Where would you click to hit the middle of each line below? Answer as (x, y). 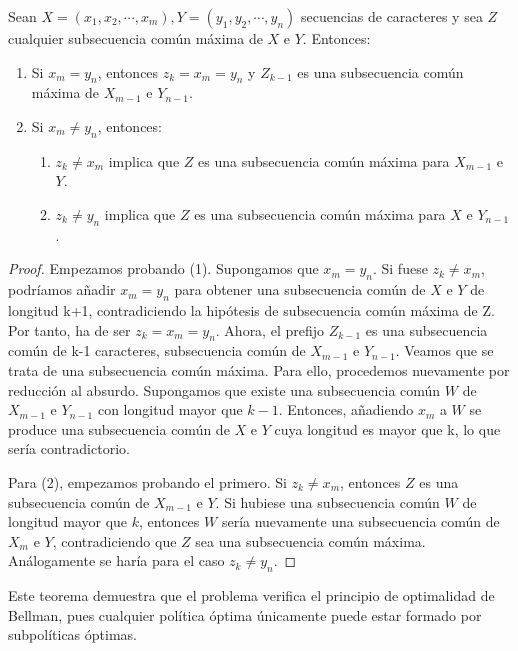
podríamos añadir (62, 289)
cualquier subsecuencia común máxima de (135, 38)
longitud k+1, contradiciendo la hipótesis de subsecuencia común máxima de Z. (251, 309)
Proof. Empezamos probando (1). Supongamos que (163, 268)
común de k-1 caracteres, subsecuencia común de (157, 350)
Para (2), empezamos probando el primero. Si (147, 481)
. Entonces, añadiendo (346, 409)
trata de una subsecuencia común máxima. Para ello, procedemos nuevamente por (259, 369)
